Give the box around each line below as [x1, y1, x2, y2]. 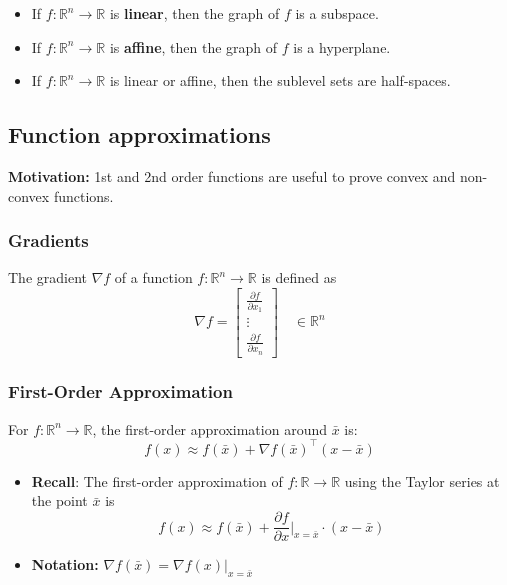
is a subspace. [295, 3, 379, 23]
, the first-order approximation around [92, 418, 327, 439]
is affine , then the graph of [109, 36, 278, 57]
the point [31, 490, 88, 511]
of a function [114, 267, 193, 288]
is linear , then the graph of [109, 3, 280, 23]
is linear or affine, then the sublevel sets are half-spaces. [109, 70, 451, 91]
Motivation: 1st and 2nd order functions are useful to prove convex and [8, 165, 456, 186]
